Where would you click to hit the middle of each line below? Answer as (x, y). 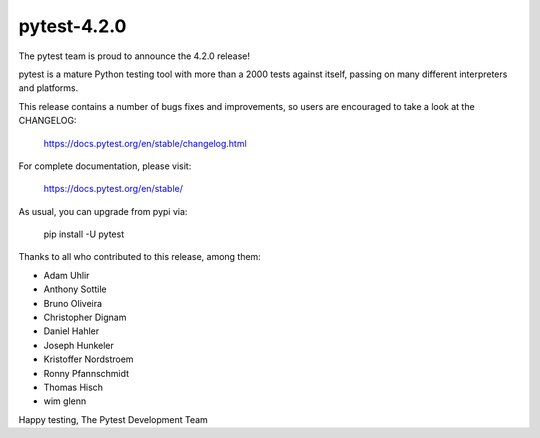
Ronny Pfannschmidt (86, 373)
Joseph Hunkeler (79, 345)
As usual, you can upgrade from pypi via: (103, 211)
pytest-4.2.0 (72, 26)
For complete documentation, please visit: (105, 166)
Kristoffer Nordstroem (88, 359)
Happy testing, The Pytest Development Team (113, 419)
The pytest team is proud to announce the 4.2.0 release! (134, 56)
